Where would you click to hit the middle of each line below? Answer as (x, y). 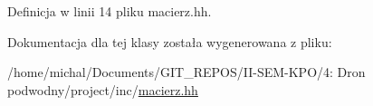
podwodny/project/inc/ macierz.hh (103, 89)
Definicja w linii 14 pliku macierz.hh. (110, 11)
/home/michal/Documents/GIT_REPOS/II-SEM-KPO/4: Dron (186, 72)
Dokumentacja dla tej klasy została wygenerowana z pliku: (170, 41)
